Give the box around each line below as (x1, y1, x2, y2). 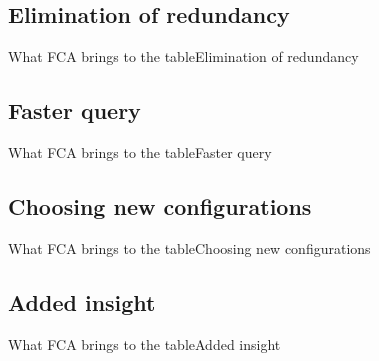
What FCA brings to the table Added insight (8, 333, 281, 354)
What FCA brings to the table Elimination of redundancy (8, 46, 359, 67)
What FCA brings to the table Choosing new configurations (8, 237, 371, 258)
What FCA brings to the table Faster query (8, 142, 272, 162)
